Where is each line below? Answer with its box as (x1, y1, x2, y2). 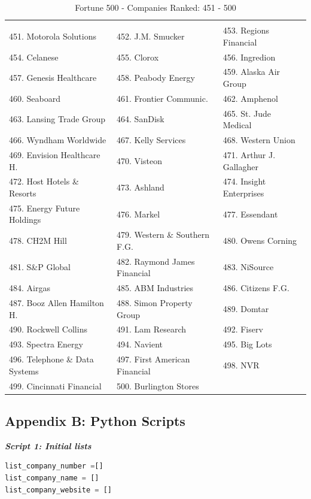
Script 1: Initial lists (5, 439, 92, 452)
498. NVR (222, 358, 260, 371)
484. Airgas (9, 282, 50, 294)
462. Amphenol (222, 92, 278, 104)
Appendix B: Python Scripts (5, 412, 185, 430)
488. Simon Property (117, 296, 193, 309)
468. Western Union (222, 134, 295, 146)
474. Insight (222, 175, 266, 187)
